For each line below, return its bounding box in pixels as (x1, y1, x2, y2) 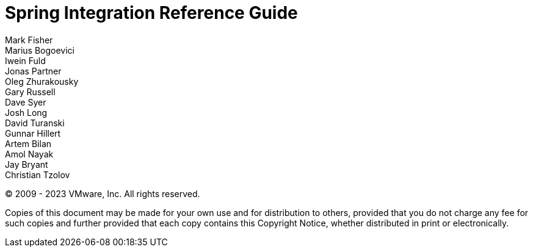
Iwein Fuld (5, 55, 46, 66)
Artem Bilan (5, 138, 52, 149)
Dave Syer (5, 96, 46, 107)
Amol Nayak (5, 148, 54, 159)
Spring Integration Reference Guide (5, 2, 298, 23)
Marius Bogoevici (5, 45, 74, 56)
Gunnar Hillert (5, 128, 61, 139)
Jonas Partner (5, 65, 62, 76)
